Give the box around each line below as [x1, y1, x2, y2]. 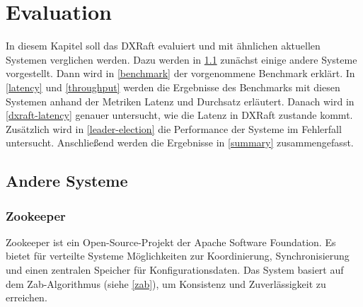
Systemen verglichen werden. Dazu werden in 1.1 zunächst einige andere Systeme [6, 52, 357, 66]
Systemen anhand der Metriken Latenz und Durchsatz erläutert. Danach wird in [6, 93, 355, 108]
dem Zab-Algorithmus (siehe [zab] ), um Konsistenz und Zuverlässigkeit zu [6, 276, 326, 291]
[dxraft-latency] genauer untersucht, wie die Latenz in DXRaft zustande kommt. [6, 108, 353, 122]
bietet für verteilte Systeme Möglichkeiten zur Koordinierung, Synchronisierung [6, 248, 350, 263]
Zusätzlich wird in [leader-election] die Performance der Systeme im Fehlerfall [6, 121, 342, 136]
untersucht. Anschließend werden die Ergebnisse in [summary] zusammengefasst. [6, 135, 354, 150]
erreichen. [6, 290, 47, 305]
